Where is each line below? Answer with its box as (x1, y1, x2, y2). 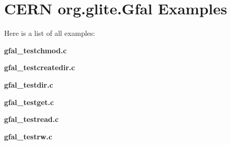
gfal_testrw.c (4, 131, 52, 141)
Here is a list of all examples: (4, 28, 95, 38)
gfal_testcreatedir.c (4, 62, 75, 73)
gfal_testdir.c (4, 79, 53, 90)
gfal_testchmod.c (4, 45, 67, 55)
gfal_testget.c (4, 96, 54, 107)
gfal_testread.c (4, 114, 59, 125)
